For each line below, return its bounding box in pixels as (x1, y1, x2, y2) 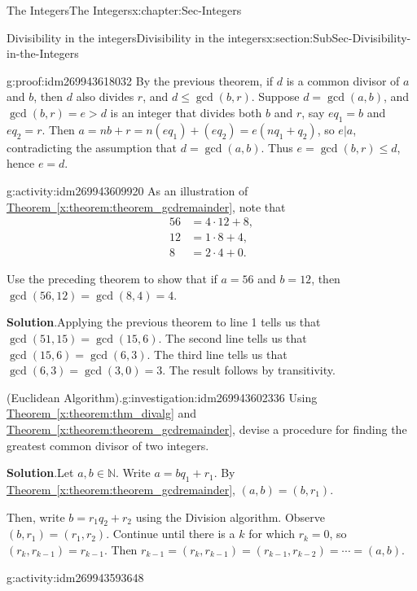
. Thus (261, 138, 293, 155)
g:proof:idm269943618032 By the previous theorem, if (7, 72, 274, 89)
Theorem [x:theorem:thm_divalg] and (7, 405, 197, 422)
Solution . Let (7, 464, 74, 481)
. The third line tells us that (147, 345, 288, 362)
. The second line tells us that (158, 330, 307, 347)
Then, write (7, 508, 65, 525)
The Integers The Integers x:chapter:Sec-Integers (7, 2, 242, 18)
